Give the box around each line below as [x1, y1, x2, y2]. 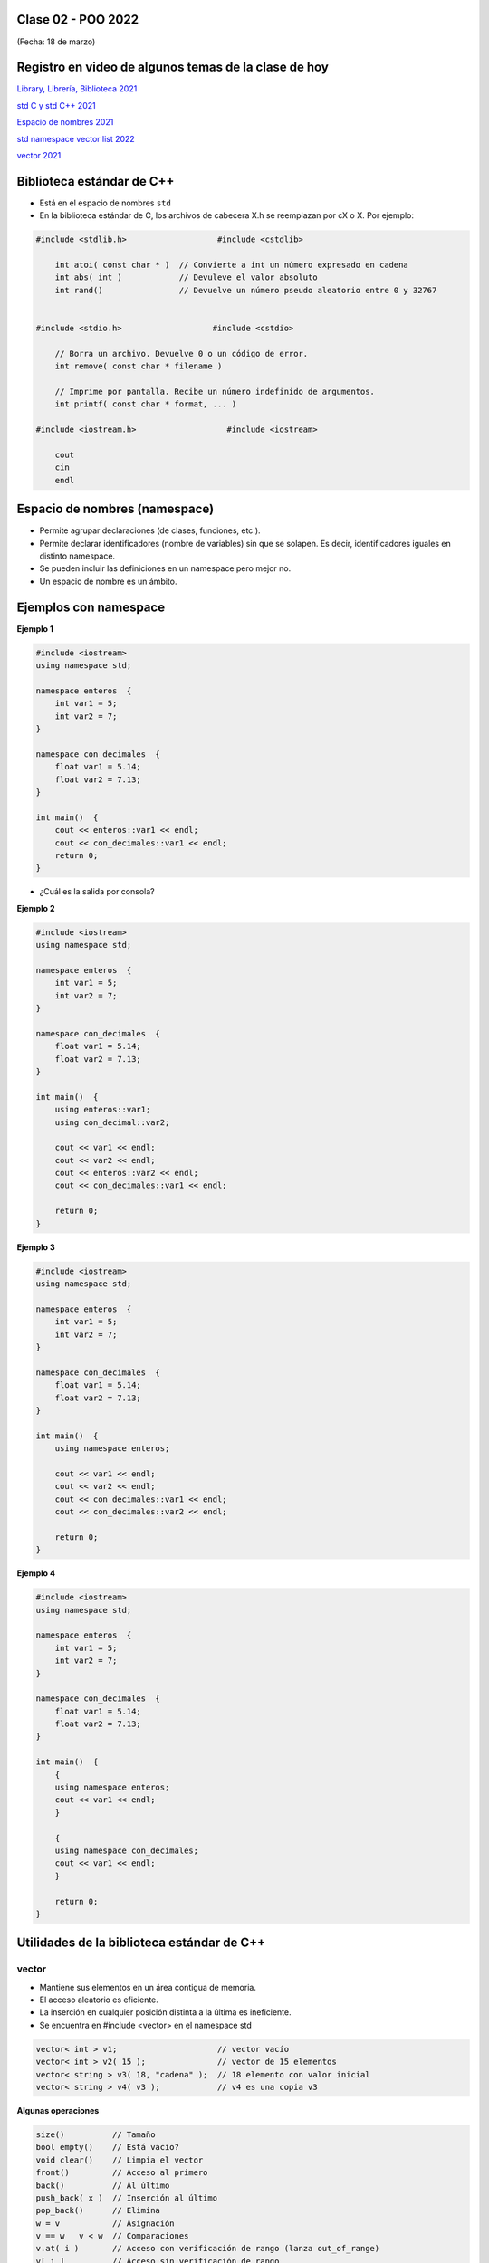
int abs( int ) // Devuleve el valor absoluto [54, 272, 318, 282]
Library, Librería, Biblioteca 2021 [16, 83, 138, 94]
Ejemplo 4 [16, 1568, 56, 1579]
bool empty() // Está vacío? [35, 2142, 180, 2153]
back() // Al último [35, 2180, 170, 2191]
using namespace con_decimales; [54, 1845, 199, 1856]
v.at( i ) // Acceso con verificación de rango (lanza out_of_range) [35, 2243, 380, 2254]
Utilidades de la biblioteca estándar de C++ [16, 1935, 266, 1951]
